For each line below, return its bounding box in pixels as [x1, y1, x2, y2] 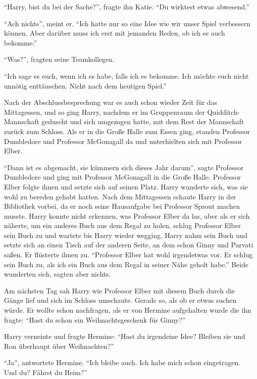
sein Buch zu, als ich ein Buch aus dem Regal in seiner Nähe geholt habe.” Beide [4, 259, 249, 269]
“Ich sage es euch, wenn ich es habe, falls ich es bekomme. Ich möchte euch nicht [4, 70, 249, 81]
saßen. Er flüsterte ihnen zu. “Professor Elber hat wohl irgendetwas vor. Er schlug [4, 249, 253, 260]
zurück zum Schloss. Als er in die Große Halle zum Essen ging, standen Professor [4, 126, 250, 136]
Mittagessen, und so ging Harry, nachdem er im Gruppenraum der [4, 106, 205, 117]
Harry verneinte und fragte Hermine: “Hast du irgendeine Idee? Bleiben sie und [4, 331, 246, 341]
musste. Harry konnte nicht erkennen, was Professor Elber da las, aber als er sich [4, 210, 250, 221]
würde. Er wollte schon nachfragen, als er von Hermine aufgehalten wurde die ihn [4, 305, 252, 315]
